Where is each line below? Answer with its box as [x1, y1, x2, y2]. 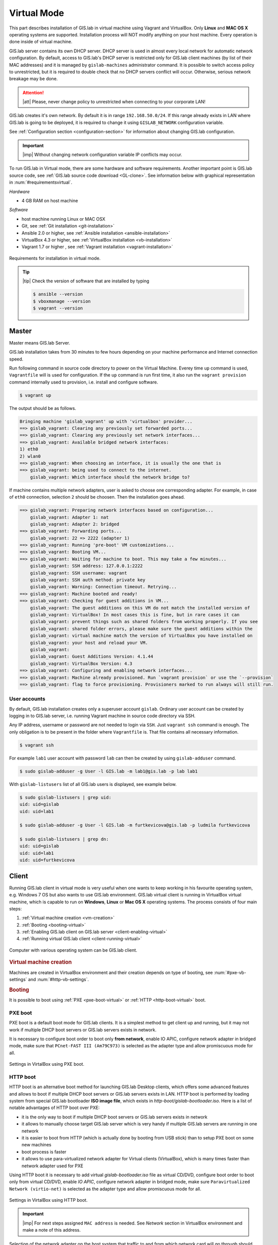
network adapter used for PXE [21, 1163, 84, 1169]
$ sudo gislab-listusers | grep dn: [19, 837, 109, 842]
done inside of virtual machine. [9, 39, 73, 45]
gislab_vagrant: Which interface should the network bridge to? [30, 474, 190, 480]
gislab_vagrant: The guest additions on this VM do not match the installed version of [30, 605, 250, 611]
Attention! [22, 90, 44, 96]
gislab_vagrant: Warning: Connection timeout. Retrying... [30, 584, 177, 590]
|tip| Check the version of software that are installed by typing [22, 278, 149, 284]
